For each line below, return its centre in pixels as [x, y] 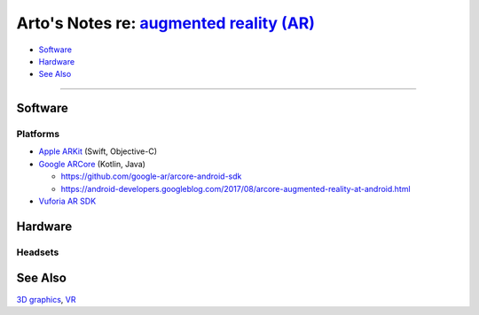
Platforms [38, 134]
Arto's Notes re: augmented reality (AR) [165, 23]
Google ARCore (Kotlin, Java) [92, 164]
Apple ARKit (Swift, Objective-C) [98, 151]
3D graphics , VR [46, 299]
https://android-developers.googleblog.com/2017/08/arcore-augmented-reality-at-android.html [236, 188]
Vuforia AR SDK [67, 201]
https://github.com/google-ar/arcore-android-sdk [151, 176]
